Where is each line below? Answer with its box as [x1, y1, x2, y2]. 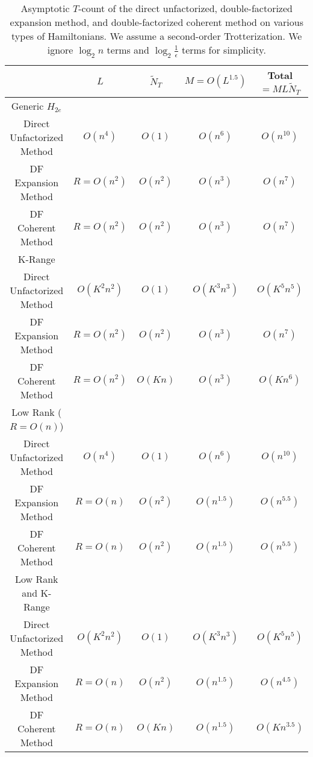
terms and [107, 43, 149, 57]
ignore [47, 43, 73, 57]
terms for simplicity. [182, 43, 266, 57]
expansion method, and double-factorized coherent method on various [10, 15, 304, 29]
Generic [11, 98, 44, 113]
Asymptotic [20, 1, 70, 15]
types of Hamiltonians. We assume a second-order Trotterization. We [11, 29, 302, 43]
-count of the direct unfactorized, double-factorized [78, 1, 293, 15]
